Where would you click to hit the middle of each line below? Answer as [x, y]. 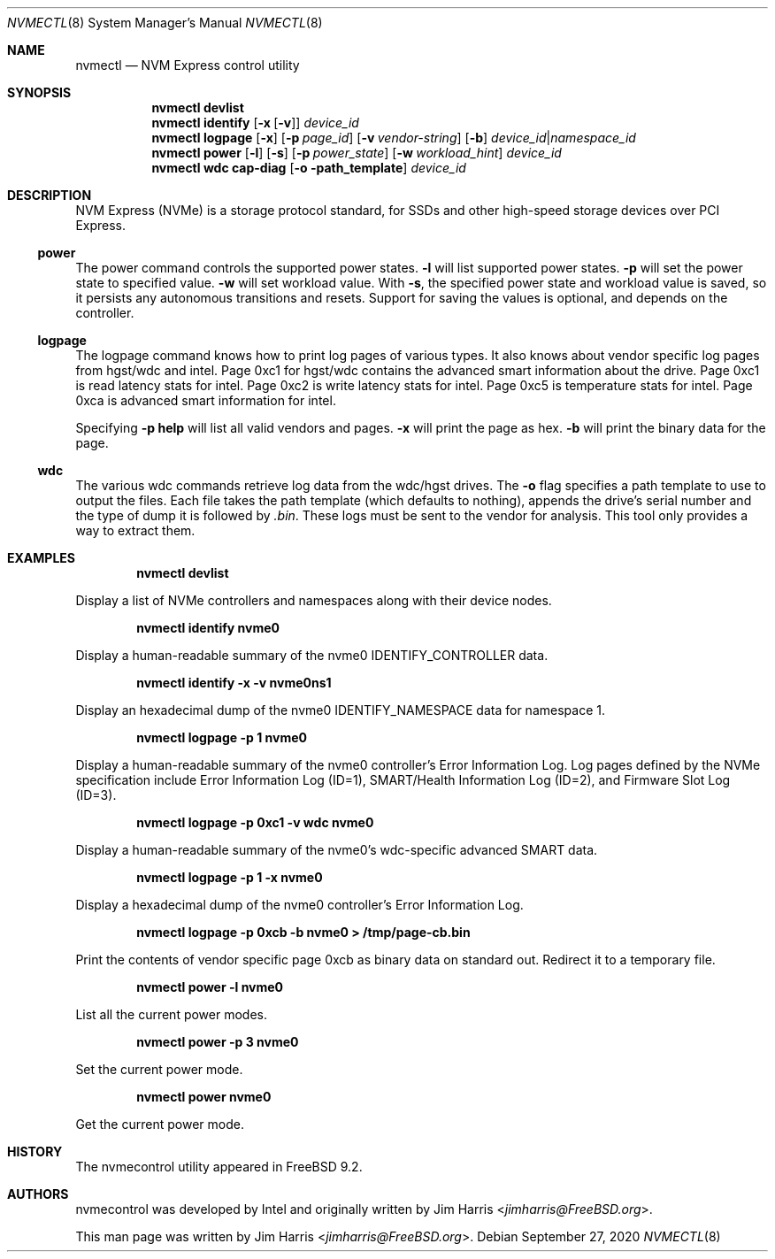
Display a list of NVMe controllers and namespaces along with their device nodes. [314, 600]
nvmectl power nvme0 [204, 1097]
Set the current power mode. [159, 1069]
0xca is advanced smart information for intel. [206, 400]
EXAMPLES [41, 558]
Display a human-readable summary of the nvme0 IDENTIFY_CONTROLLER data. [312, 655]
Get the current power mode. [160, 1124]
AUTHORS [38, 1194]
